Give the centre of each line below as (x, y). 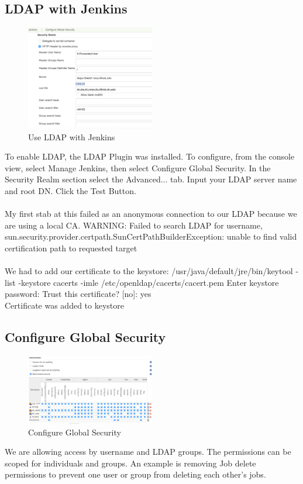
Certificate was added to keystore (64, 305)
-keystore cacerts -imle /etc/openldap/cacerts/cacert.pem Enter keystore (149, 282)
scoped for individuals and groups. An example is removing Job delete (130, 463)
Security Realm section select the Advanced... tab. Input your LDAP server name (151, 179)
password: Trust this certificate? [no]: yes (78, 294)
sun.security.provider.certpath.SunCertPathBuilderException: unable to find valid (151, 236)
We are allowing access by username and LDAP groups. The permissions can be (148, 452)
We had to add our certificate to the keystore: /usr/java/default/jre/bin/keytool (149, 271)
